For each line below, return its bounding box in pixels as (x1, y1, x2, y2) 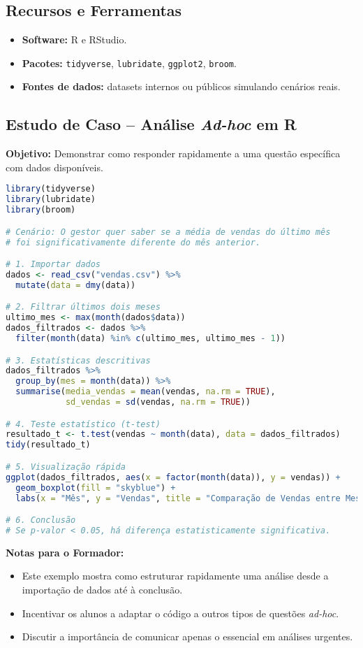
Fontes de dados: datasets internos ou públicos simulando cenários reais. (22, 79, 341, 94)
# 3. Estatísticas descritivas (6, 355, 151, 366)
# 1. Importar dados (6, 259, 101, 270)
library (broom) (6, 205, 76, 215)
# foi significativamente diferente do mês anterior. (6, 237, 261, 247)
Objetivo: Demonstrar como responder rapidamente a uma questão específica (6, 146, 341, 161)
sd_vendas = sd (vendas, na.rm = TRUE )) (65, 397, 251, 408)
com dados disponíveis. (6, 159, 103, 174)
